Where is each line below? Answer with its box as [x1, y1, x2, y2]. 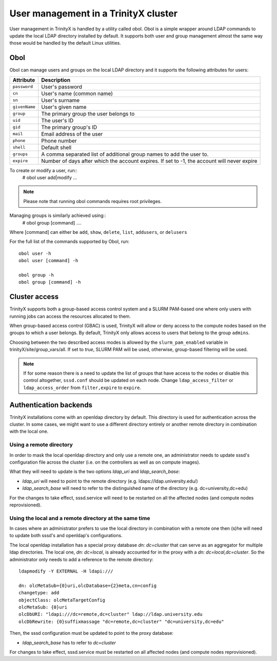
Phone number [41, 137, 77, 144]
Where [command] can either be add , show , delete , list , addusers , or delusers [9, 229, 187, 235]
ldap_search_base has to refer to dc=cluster [22, 639, 116, 646]
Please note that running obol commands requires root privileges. [23, 198, 162, 204]
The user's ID [41, 117, 74, 124]
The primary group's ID [41, 123, 97, 131]
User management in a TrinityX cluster [9, 8, 178, 19]
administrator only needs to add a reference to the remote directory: [9, 556, 154, 562]
